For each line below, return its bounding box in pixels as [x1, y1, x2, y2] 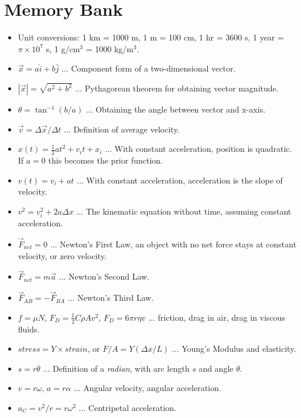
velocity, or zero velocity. [18, 249, 107, 261]
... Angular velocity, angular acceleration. [73, 382, 221, 394]
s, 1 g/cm [46, 42, 80, 55]
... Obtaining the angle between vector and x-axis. [85, 103, 266, 115]
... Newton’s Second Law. [59, 270, 150, 283]
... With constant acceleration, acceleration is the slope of [77, 174, 283, 186]
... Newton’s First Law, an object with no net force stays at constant [50, 237, 297, 250]
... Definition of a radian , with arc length [43, 362, 190, 374]
